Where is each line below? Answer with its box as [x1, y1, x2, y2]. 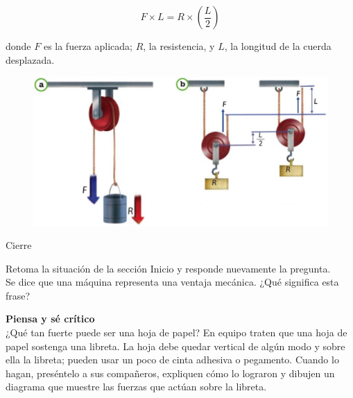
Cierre [6, 238, 32, 252]
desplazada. [6, 52, 55, 67]
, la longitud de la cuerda [224, 39, 332, 53]
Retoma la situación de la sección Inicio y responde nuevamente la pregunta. [6, 261, 331, 275]
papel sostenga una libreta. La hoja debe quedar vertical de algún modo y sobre [6, 338, 345, 353]
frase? [6, 288, 31, 302]
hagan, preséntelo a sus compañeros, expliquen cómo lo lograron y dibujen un [6, 365, 335, 380]
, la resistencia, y [143, 39, 215, 53]
